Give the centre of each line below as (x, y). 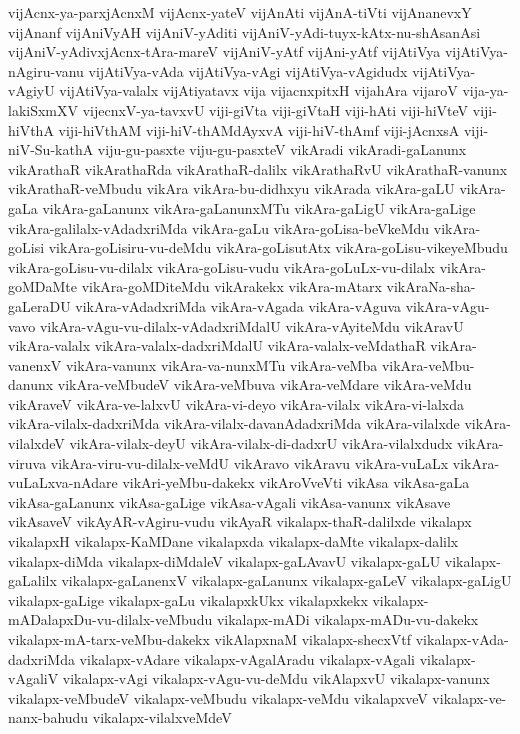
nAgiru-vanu (46, 70)
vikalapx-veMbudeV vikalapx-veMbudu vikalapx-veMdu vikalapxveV (218, 697)
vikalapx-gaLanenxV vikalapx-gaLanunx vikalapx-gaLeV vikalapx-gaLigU (286, 580)
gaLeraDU (39, 305)
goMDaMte (43, 286)
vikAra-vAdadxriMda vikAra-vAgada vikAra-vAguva (238, 305)
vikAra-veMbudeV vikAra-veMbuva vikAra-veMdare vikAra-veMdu (264, 384)
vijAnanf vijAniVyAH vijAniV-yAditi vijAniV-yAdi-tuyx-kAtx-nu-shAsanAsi (244, 31)
